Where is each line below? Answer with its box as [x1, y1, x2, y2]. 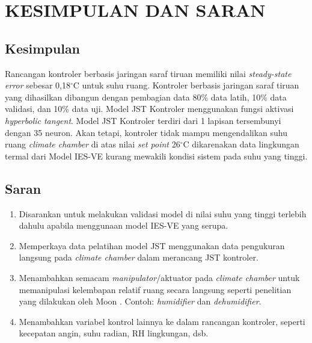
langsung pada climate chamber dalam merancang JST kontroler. [19, 251, 258, 264]
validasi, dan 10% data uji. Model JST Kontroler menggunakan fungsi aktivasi [5, 102, 294, 115]
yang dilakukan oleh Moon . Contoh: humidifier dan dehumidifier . [19, 295, 262, 307]
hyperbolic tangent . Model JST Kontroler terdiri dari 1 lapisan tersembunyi [5, 114, 281, 126]
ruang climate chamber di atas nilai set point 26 [5, 138, 180, 150]
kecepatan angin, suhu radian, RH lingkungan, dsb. [19, 327, 209, 339]
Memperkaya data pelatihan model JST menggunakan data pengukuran [19, 239, 285, 252]
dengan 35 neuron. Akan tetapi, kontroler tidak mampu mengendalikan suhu [5, 126, 288, 138]
